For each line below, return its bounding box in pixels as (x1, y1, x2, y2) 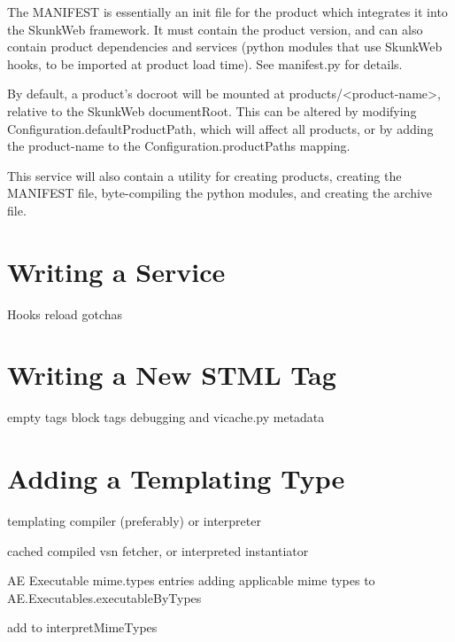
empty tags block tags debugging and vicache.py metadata (7, 408, 325, 427)
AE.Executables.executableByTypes (7, 588, 202, 607)
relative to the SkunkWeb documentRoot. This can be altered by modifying (7, 101, 417, 120)
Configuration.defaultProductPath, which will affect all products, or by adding (7, 119, 434, 137)
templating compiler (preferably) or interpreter (7, 512, 261, 530)
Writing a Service (7, 253, 226, 289)
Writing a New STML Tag (7, 356, 336, 393)
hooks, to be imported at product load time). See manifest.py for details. (7, 54, 403, 73)
